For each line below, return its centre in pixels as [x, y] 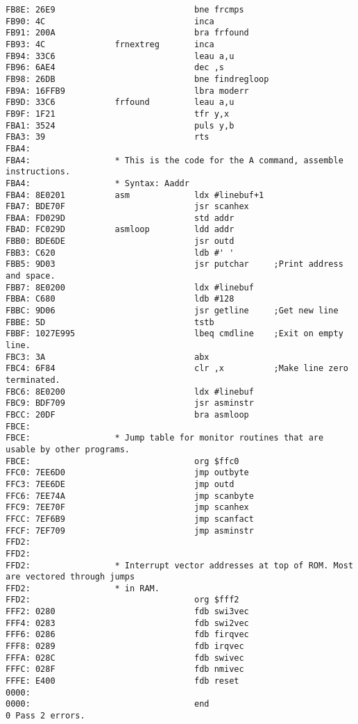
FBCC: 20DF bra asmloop [127, 414]
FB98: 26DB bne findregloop [137, 79]
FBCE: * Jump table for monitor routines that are [165, 438]
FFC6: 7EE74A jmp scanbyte [130, 496]
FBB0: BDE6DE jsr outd [120, 241]
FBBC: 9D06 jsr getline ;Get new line [172, 311]
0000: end [108, 704]
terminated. [33, 380]
